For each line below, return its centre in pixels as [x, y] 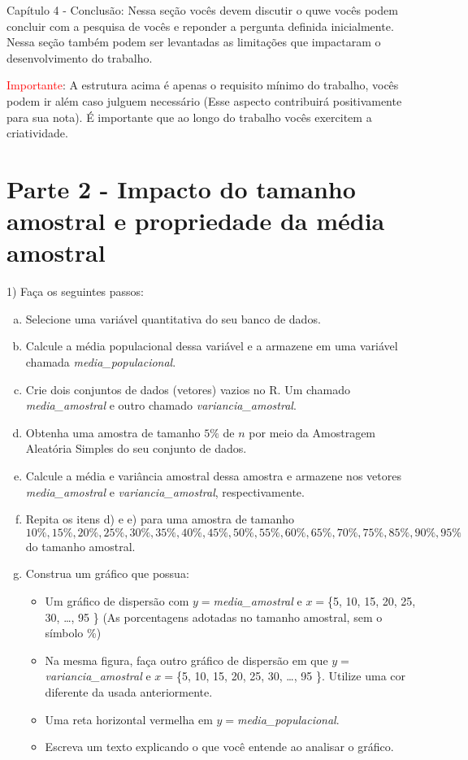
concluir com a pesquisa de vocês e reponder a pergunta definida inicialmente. [200, 26]
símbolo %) [73, 633]
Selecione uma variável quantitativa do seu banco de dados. [173, 318]
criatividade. [37, 133]
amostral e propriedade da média [196, 221]
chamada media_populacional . [101, 362]
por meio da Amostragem [312, 432]
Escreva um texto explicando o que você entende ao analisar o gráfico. [219, 747]
